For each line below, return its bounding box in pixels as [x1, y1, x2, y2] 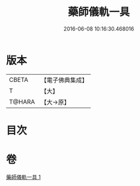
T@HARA [9, 98, 35, 106]
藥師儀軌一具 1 [6, 173, 41, 180]
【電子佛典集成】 [41, 76, 88, 84]
